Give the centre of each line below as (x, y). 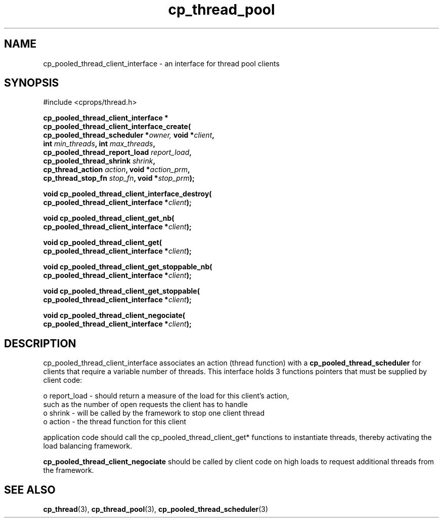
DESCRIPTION (40, 343)
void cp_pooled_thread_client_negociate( (114, 315)
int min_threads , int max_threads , (99, 144)
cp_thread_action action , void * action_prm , (117, 170)
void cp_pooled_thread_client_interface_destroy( (127, 194)
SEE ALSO (30, 490)
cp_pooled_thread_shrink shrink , (99, 161)
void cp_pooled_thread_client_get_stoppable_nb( (128, 267)
